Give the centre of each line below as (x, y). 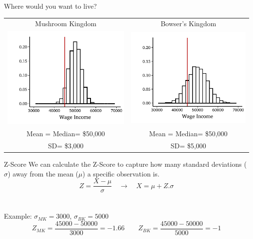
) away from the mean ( (43, 173)
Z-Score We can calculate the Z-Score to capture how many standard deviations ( (125, 164)
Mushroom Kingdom (66, 24)
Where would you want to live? (50, 6)
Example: (18, 216)
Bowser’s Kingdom (189, 24)
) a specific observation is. (121, 173)
